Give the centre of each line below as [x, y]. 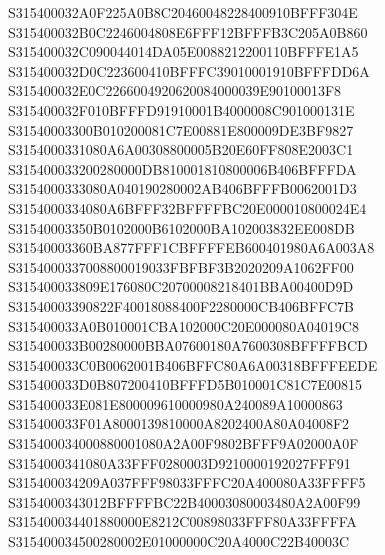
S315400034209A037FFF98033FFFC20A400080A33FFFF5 [187, 482]
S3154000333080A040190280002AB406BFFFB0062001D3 [182, 188]
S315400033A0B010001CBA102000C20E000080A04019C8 [183, 325]
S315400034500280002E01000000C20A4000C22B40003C [179, 541]
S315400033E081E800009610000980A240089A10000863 [175, 403]
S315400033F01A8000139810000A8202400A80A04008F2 [179, 423]
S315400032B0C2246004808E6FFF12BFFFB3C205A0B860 [188, 31]
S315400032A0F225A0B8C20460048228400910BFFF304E [183, 12]
